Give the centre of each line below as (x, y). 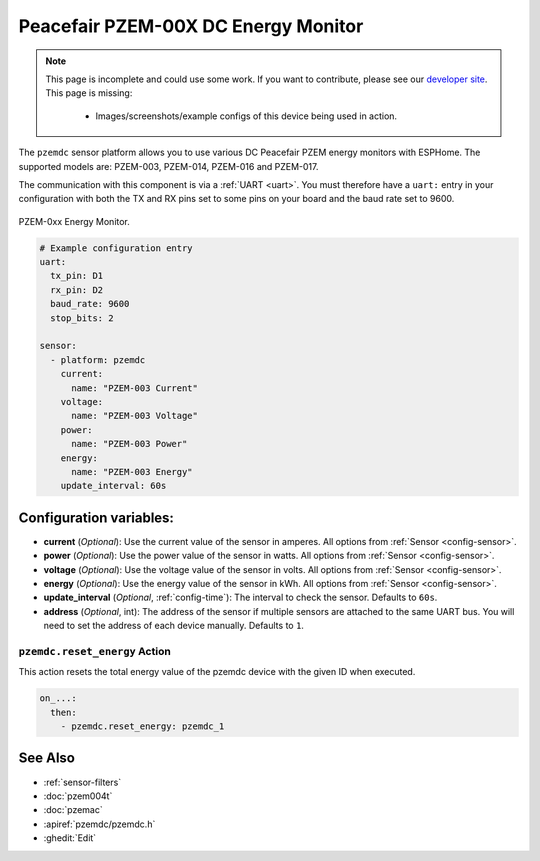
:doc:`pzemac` (73, 810)
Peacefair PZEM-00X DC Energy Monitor (191, 26)
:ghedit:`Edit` (70, 838)
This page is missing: (89, 93)
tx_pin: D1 (77, 276)
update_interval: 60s (113, 486)
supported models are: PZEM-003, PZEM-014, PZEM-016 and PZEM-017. (168, 166)
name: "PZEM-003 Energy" (132, 471)
